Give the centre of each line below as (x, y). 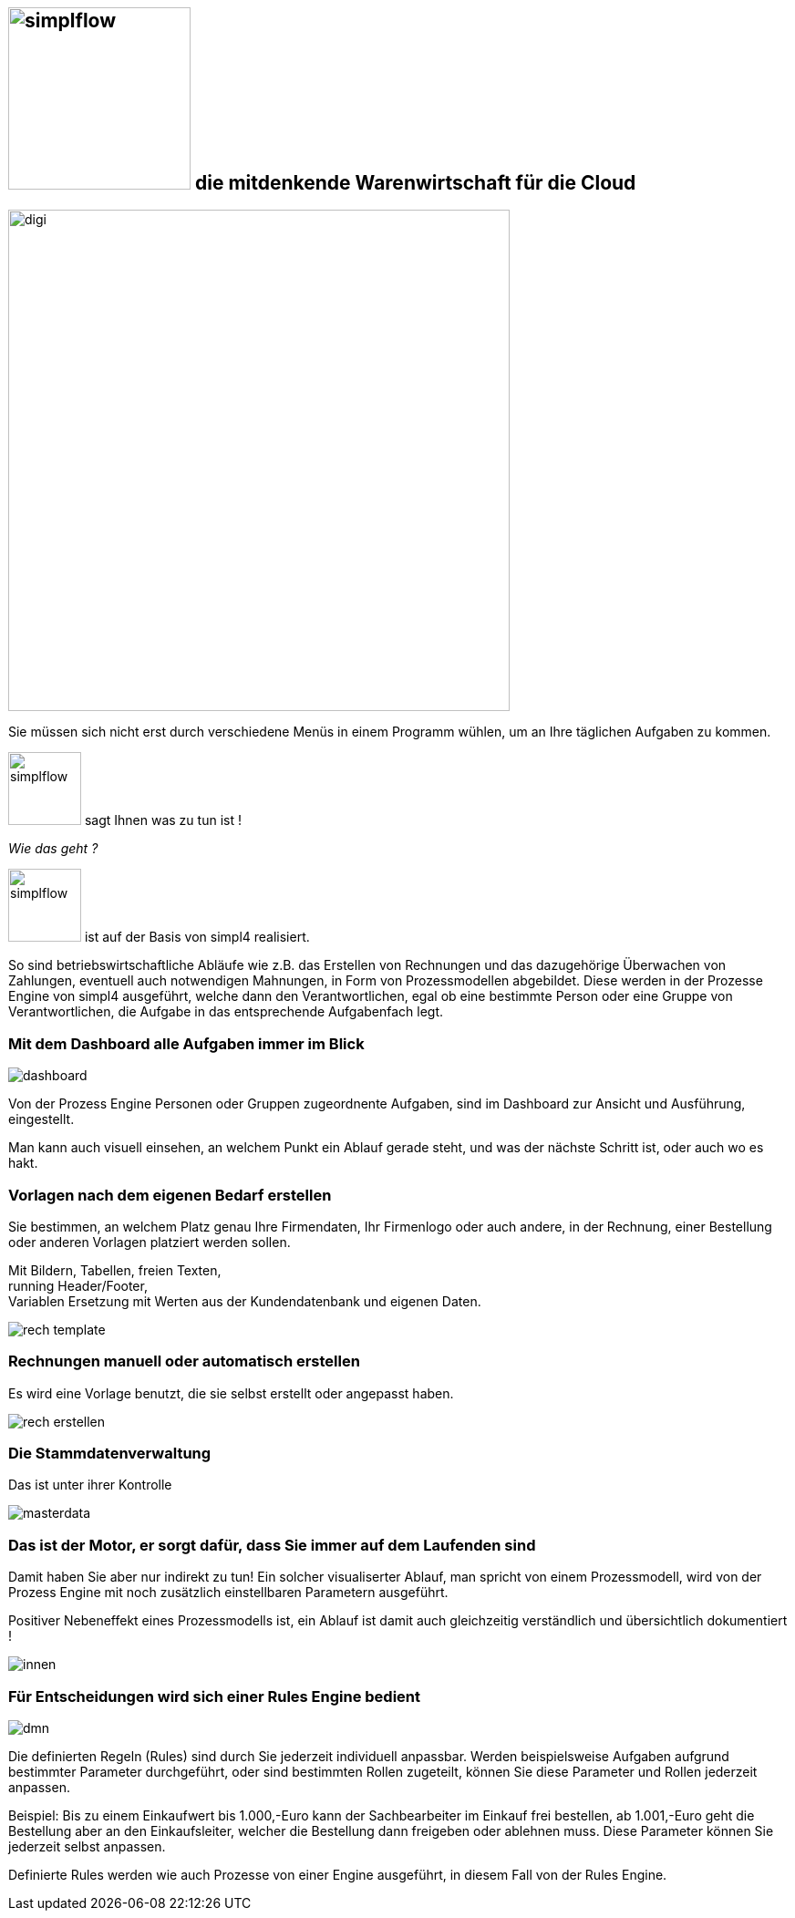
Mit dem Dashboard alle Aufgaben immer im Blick (186, 1043)
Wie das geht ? (53, 849)
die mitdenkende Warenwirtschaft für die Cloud (415, 183)
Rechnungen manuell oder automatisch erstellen (184, 1361)
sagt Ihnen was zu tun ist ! (163, 820)
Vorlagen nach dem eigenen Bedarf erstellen (170, 1195)
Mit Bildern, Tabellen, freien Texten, (115, 1270)
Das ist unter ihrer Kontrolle (90, 1485)
